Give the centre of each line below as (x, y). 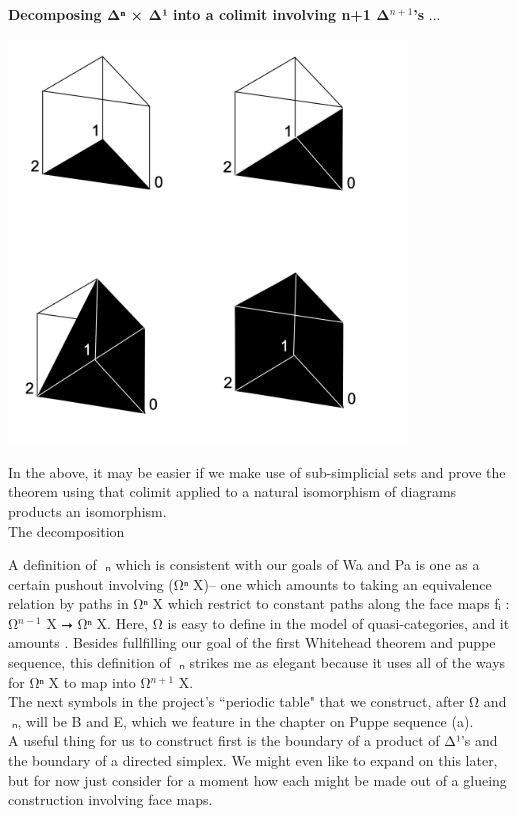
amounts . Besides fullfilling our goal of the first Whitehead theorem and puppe (252, 642)
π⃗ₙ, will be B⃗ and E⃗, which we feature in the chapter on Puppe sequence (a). (241, 720)
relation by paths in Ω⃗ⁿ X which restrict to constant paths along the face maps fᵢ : (259, 603)
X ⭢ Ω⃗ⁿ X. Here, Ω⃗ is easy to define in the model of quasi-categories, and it (278, 622)
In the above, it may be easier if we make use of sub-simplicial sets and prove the (257, 471)
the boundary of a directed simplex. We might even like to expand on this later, (253, 760)
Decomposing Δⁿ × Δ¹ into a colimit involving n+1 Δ (199, 14)
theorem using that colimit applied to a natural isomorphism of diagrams (232, 491)
